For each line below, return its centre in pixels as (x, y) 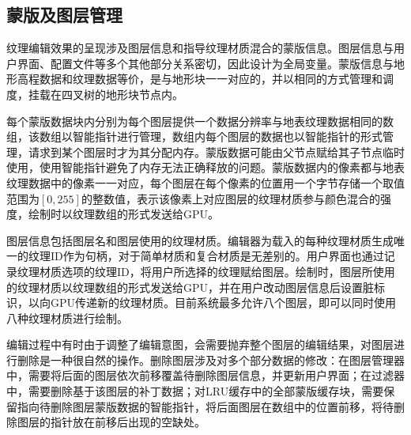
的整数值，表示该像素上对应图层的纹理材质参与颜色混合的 (230, 198)
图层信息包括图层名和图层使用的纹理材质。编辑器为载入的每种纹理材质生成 (200, 240)
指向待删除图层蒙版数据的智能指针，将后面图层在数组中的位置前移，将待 (205, 406)
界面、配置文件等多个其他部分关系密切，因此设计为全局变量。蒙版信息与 (205, 63)
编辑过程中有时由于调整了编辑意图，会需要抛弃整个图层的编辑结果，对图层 (200, 344)
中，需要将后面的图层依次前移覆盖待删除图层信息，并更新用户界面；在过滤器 (205, 375)
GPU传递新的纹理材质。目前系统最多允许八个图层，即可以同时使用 (223, 303)
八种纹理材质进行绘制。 (67, 318)
